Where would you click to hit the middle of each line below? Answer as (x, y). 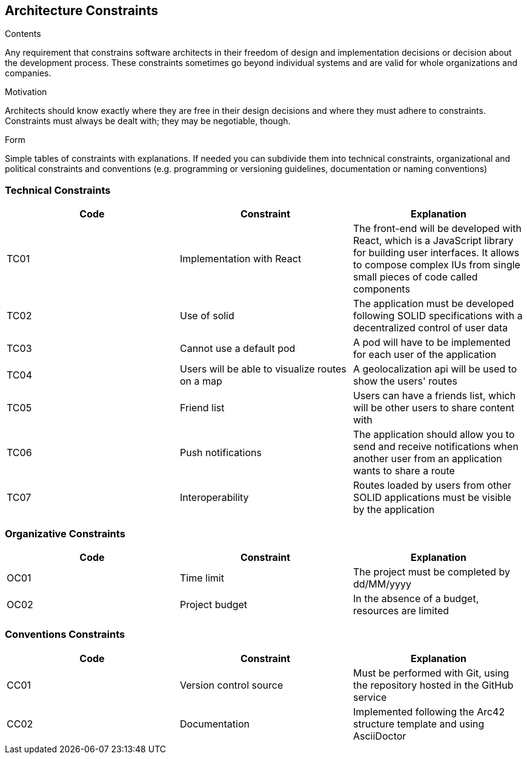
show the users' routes (405, 381)
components (381, 289)
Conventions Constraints (65, 635)
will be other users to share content (434, 408)
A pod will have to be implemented (432, 343)
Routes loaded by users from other (432, 486)
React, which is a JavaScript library (433, 241)
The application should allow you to (434, 435)
